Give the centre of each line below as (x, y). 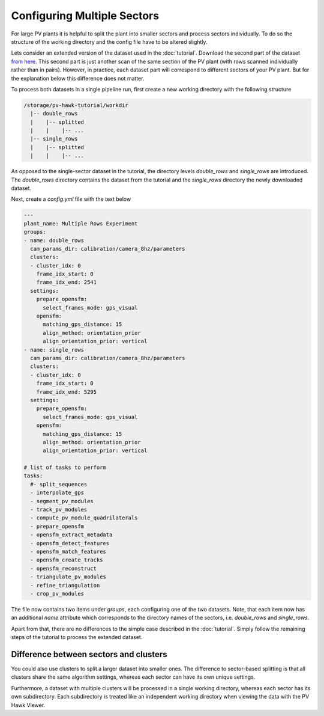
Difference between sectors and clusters (89, 654)
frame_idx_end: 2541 (67, 282)
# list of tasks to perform (65, 468)
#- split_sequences (59, 484)
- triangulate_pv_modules (68, 577)
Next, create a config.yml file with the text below (71, 199)
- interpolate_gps (57, 493)
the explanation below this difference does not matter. (78, 78)
